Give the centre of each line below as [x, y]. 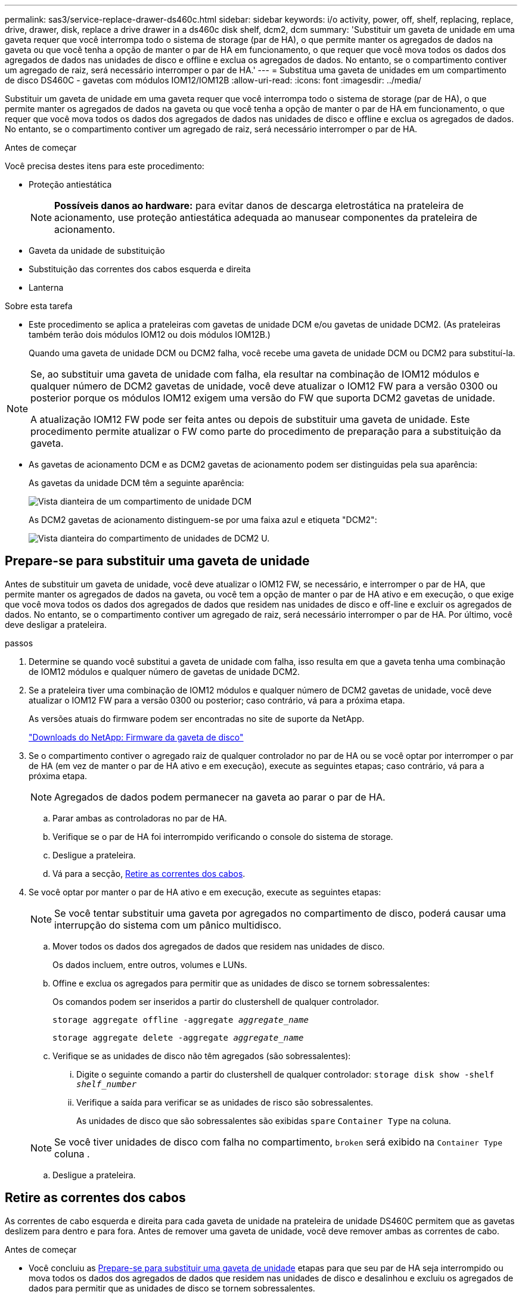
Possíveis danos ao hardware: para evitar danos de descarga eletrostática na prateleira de [259, 206]
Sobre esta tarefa [39, 306]
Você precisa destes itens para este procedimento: [105, 166]
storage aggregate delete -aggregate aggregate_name [178, 1037]
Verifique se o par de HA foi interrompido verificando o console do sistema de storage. [223, 836]
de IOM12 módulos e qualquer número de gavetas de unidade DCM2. [164, 671]
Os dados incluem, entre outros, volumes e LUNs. [150, 964]
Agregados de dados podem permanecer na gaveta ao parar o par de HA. [220, 797]
